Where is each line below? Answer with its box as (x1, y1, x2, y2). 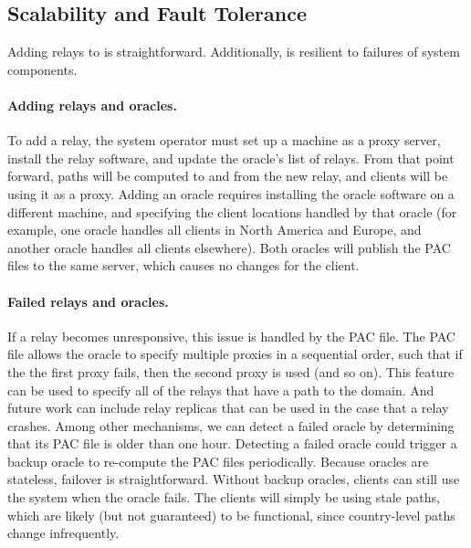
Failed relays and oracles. (7, 291, 169, 311)
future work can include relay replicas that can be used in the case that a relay (7, 398, 449, 417)
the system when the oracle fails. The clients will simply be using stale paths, (7, 488, 440, 507)
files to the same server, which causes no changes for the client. (7, 256, 360, 275)
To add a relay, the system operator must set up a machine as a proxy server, (7, 131, 441, 150)
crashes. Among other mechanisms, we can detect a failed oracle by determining (7, 416, 455, 435)
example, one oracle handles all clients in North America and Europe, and (7, 220, 422, 239)
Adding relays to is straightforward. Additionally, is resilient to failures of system (7, 42, 460, 61)
